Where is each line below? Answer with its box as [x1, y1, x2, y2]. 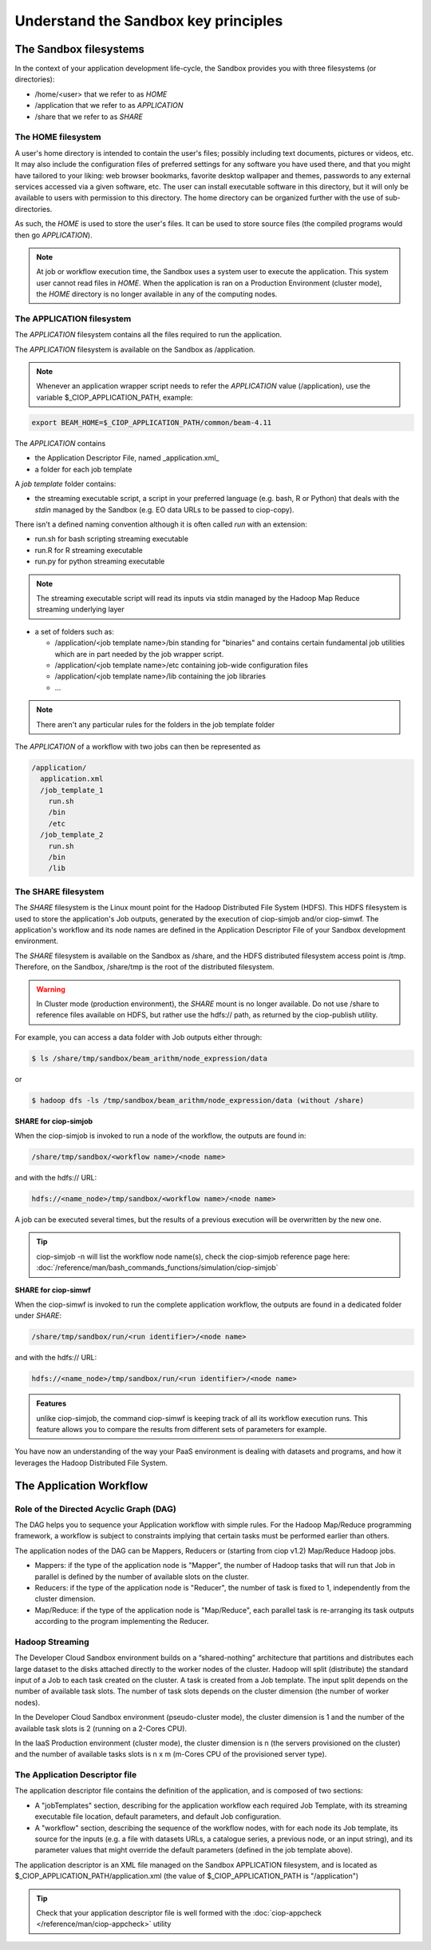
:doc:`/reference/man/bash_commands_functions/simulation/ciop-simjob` [36, 1263, 279, 1272]
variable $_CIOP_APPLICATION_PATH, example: [36, 392, 193, 402]
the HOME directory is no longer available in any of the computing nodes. [36, 289, 278, 299]
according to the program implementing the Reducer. [34, 1617, 209, 1626]
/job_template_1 [40, 786, 104, 794]
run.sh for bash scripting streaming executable [34, 534, 189, 543]
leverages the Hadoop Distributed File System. [14, 1458, 168, 1467]
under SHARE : [14, 1311, 62, 1320]
